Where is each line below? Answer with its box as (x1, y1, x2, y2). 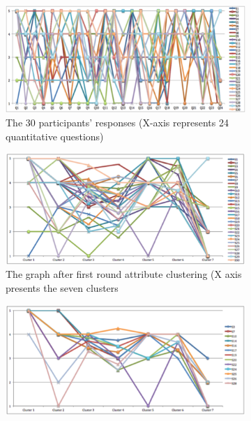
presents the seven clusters (6, 281, 119, 295)
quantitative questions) (6, 128, 104, 143)
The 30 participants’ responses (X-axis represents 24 (6, 115, 229, 129)
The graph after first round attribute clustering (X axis (6, 267, 242, 281)
